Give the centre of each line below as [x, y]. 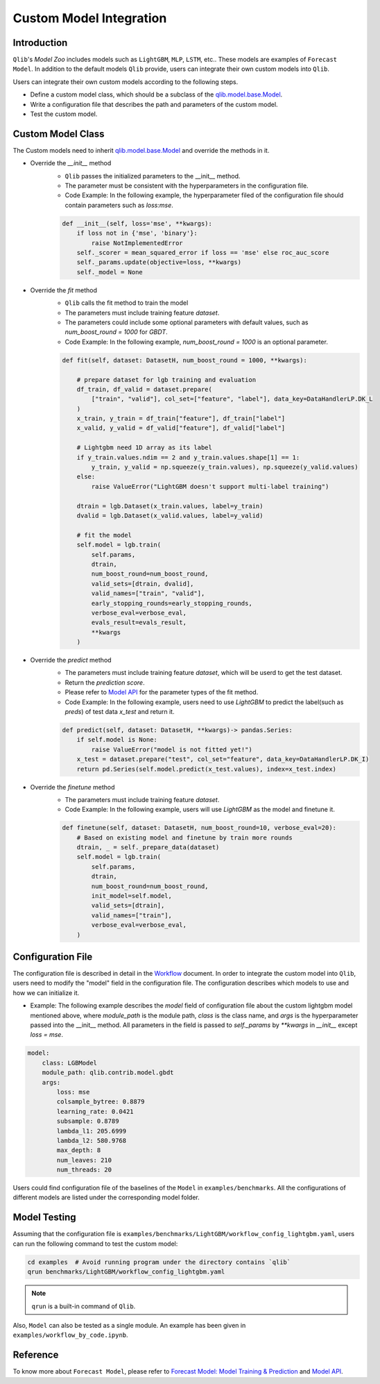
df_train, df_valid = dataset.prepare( [145, 389]
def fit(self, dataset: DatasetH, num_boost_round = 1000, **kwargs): [185, 360]
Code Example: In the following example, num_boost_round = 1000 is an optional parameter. [197, 342]
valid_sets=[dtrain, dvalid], [142, 584]
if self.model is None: [117, 740]
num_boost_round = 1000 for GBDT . [116, 332]
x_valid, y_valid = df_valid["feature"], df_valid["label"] [181, 428]
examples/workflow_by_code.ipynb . [70, 1335]
